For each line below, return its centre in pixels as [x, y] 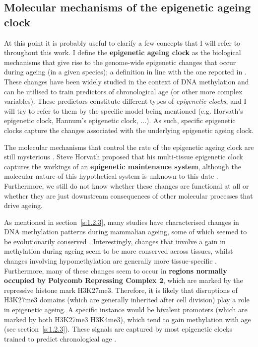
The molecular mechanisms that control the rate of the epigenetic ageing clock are [129, 147]
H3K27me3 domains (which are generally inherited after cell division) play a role [127, 300]
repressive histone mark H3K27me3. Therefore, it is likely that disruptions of [121, 290]
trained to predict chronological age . [60, 338]
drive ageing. [23, 205]
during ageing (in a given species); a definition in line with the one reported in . [125, 72]
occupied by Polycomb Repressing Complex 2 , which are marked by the [124, 280]
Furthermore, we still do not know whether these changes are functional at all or [127, 185]
